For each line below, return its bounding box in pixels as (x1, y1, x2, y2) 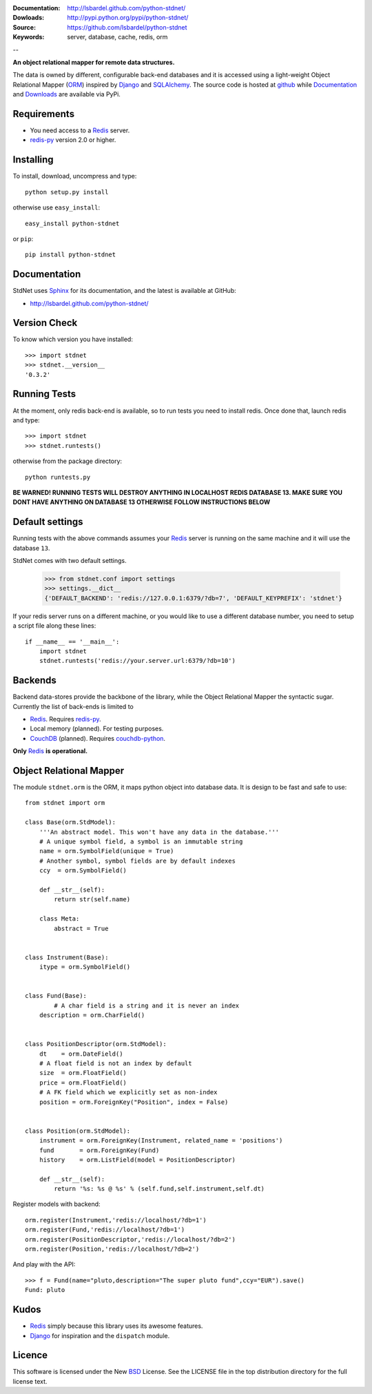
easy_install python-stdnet (25, 219, 120, 227)
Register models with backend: (12, 1200, 101, 1209)
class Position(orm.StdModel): (25, 1127, 131, 1135)
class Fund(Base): (25, 992, 87, 1000)
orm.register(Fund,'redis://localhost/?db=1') (25, 1226, 185, 1233)
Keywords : (12, 33, 45, 41)
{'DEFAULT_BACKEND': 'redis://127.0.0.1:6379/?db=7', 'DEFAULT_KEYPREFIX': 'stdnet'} (44, 594, 342, 602)
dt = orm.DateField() (39, 1049, 123, 1058)
